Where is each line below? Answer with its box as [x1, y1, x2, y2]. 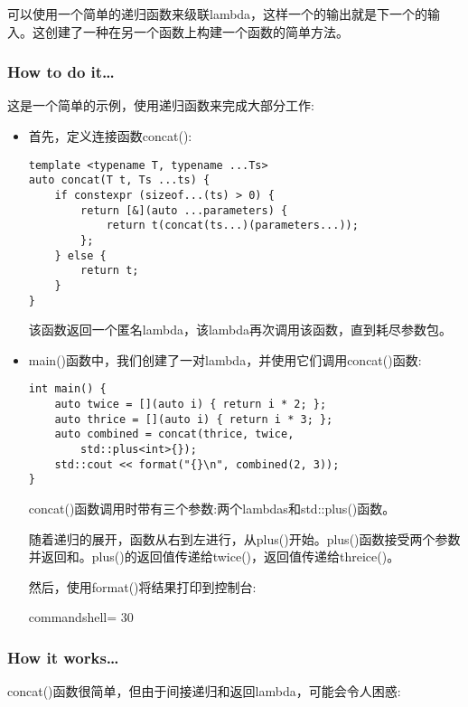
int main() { [28, 382, 107, 396]
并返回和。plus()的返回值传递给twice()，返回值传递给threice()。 [28, 547, 400, 566]
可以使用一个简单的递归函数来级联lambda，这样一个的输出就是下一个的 [7, 5, 428, 23]
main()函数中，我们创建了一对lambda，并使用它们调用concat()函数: [28, 350, 422, 369]
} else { [54, 249, 107, 262]
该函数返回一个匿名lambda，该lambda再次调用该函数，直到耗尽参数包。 [28, 320, 453, 339]
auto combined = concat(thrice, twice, [54, 428, 295, 441]
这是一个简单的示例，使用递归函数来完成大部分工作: [7, 96, 314, 115]
